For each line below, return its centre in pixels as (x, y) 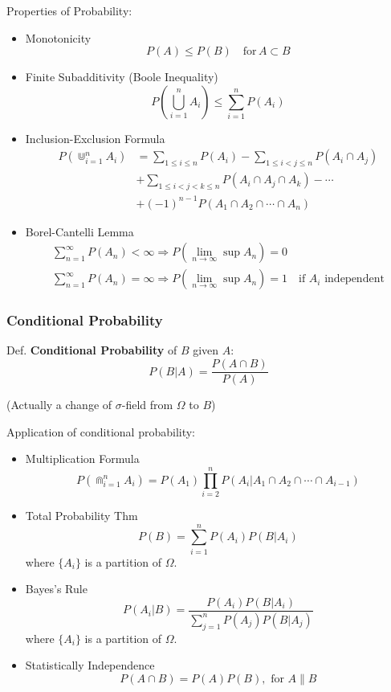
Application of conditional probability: (101, 431)
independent (354, 279)
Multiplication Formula (82, 459)
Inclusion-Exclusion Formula (95, 138)
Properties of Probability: (69, 10)
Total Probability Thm (81, 515)
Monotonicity (58, 37)
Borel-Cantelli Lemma (79, 231)
